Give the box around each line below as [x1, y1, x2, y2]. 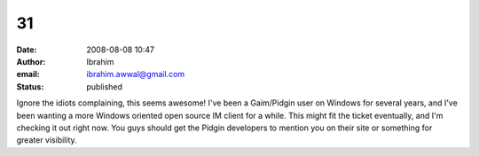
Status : [16, 81, 44, 92]
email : [16, 69, 40, 80]
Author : [16, 56, 46, 66]
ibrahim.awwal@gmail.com [86, 69, 185, 80]
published [86, 81, 123, 92]
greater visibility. [16, 135, 77, 145]
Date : [16, 44, 37, 55]
